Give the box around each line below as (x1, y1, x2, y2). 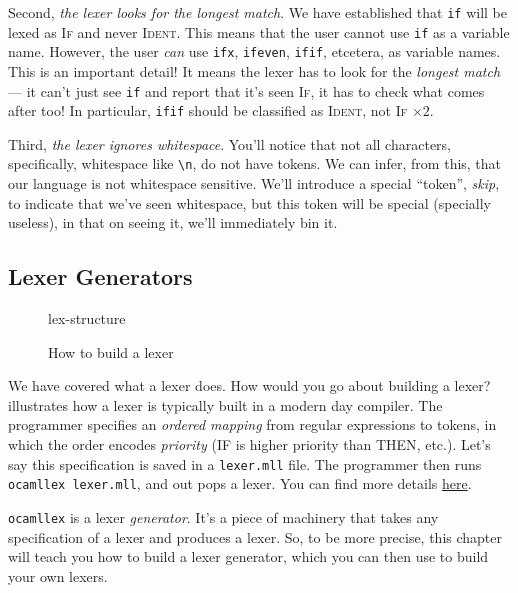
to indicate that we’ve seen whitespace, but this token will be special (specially (8, 192, 491, 213)
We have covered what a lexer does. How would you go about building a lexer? (8, 375, 491, 396)
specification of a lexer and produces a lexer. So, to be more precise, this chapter (8, 526, 503, 547)
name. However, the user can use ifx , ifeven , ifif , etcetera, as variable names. (8, 41, 501, 62)
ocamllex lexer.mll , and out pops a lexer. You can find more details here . (8, 473, 472, 494)
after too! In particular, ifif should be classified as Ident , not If (8, 100, 408, 121)
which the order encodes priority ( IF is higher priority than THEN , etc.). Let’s (8, 434, 491, 455)
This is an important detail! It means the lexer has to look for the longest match (8, 60, 501, 81)
